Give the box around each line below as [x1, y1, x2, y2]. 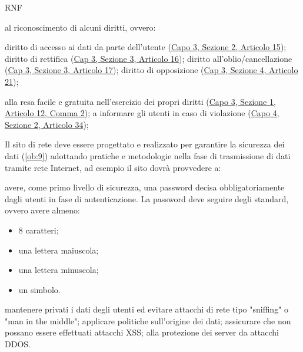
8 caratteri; [18, 223, 59, 236]
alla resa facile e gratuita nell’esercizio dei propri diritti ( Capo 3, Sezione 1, [5, 95, 276, 107]
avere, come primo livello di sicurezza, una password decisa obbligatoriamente [5, 181, 285, 193]
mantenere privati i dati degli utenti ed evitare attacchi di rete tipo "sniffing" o [5, 303, 289, 315]
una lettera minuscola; [18, 264, 99, 276]
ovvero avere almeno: [5, 204, 81, 216]
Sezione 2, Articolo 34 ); [5, 118, 89, 130]
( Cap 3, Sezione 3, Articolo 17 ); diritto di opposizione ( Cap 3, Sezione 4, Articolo [5, 64, 298, 76]
